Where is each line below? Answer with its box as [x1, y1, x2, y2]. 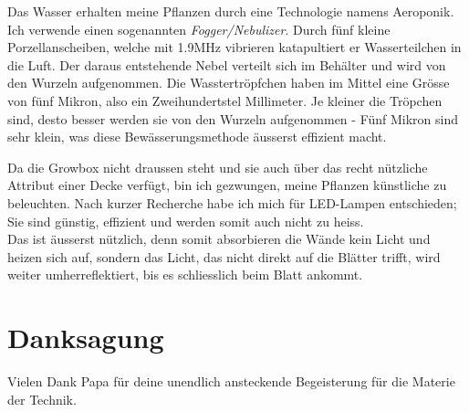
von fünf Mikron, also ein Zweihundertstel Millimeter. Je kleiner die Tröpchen [7, 90, 443, 110]
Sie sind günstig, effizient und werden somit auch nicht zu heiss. [7, 211, 364, 230]
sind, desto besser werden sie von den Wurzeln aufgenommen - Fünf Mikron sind [7, 109, 459, 128]
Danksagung [7, 319, 164, 356]
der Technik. [7, 389, 77, 408]
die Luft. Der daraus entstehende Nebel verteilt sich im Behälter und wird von [7, 55, 446, 74]
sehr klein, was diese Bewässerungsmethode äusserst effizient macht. [7, 127, 387, 146]
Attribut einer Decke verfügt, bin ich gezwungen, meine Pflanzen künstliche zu [7, 175, 447, 195]
